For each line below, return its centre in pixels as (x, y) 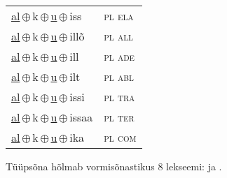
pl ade (119, 56)
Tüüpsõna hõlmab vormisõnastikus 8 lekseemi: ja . (114, 166)
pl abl (119, 76)
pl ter (119, 117)
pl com (120, 137)
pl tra (119, 97)
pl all (118, 36)
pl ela (119, 16)
